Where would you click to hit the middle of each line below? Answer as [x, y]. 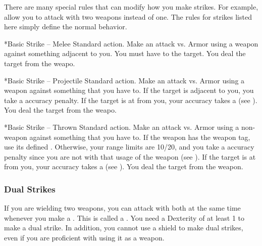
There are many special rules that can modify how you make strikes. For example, [131, 7]
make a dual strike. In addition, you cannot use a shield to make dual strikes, [124, 228]
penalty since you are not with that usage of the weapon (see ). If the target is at [130, 156]
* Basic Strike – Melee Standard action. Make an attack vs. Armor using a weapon [131, 43]
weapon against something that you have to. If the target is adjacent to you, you [129, 90]
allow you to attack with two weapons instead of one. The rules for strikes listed [128, 16]
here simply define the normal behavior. [66, 27]
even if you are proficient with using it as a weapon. [84, 237]
